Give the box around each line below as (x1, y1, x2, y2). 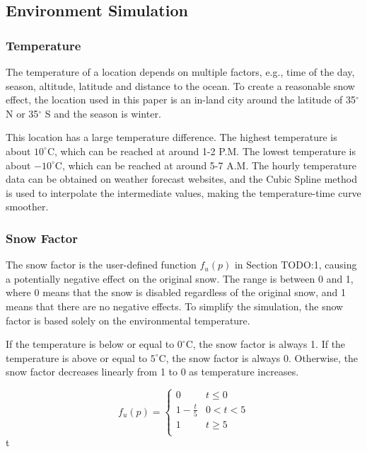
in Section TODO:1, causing (234, 257, 357, 272)
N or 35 (6, 106, 39, 120)
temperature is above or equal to (6, 350, 148, 365)
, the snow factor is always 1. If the (192, 337, 346, 351)
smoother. (6, 199, 49, 214)
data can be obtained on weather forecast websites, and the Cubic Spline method (6, 171, 357, 186)
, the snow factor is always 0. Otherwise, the (165, 350, 359, 365)
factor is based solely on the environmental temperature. (6, 312, 250, 327)
